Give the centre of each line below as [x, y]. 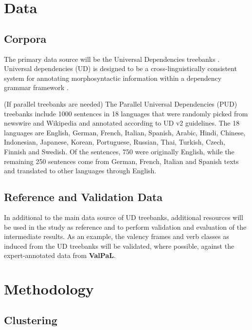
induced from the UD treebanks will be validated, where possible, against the [119, 246]
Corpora [25, 38]
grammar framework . [36, 87]
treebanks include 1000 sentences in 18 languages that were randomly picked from [126, 113]
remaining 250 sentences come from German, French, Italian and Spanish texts [121, 161]
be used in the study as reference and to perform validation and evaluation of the [125, 227]
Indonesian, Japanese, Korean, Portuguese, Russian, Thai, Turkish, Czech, [115, 142]
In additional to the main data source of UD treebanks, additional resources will [124, 217]
